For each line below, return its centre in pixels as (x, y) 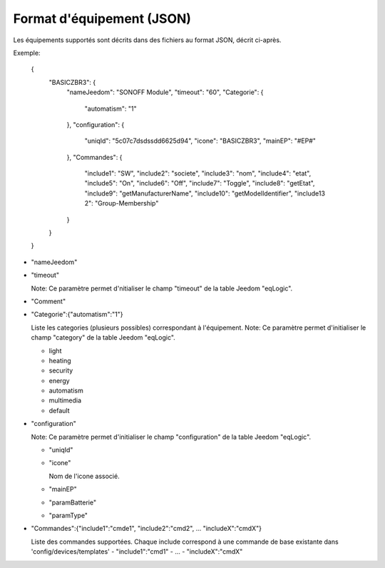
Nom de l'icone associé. (84, 476)
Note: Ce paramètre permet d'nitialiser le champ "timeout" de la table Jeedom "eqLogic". (162, 288)
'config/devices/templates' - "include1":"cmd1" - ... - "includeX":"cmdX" (137, 552)
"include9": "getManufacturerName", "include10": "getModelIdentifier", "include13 (205, 193)
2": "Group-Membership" (122, 203)
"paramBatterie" (72, 502)
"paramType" (68, 515)
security (61, 370)
